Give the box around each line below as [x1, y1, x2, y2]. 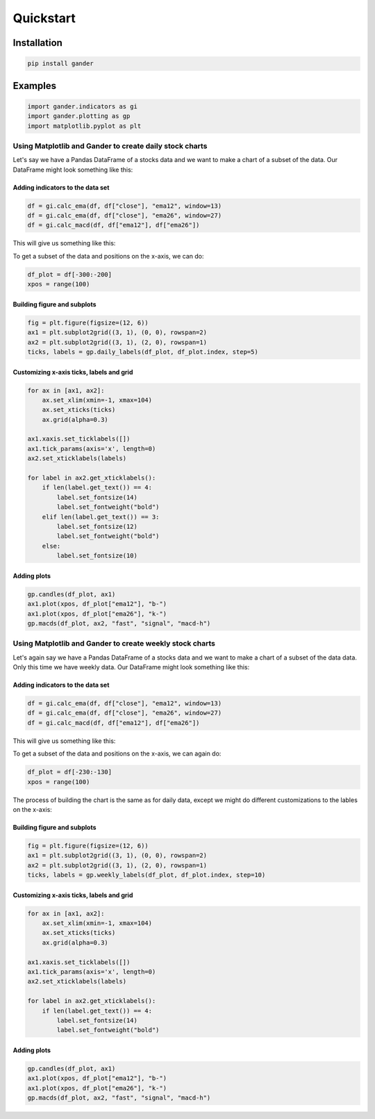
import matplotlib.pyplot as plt [27, 122, 142, 130]
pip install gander [27, 60, 94, 67]
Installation [12, 37, 62, 49]
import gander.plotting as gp [27, 112, 131, 120]
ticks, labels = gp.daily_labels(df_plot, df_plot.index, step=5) [27, 348, 258, 356]
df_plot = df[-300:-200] [27, 270, 112, 278]
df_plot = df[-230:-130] [27, 768, 112, 776]
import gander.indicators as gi [27, 102, 138, 111]
